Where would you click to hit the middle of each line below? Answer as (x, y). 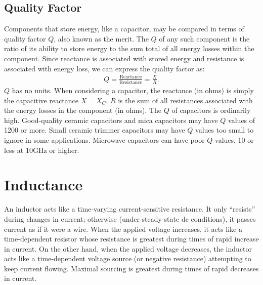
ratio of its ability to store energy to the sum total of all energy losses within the (129, 48)
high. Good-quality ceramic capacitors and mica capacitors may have (111, 120)
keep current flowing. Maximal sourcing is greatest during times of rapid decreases (131, 268)
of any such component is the (204, 38)
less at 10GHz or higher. (42, 150)
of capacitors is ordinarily (211, 110)
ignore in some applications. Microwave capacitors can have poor (104, 140)
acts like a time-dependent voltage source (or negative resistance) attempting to (128, 258)
